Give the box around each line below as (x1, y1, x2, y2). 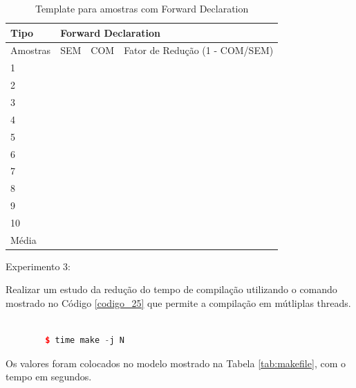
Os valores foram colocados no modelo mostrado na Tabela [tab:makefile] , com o (6, 355, 346, 370)
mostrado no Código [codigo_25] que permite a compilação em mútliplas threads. (6, 296, 351, 310)
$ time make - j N (45, 335, 124, 346)
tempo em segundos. (6, 369, 92, 384)
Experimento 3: (6, 258, 71, 273)
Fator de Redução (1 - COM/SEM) (124, 43, 274, 58)
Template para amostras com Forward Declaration (35, 1, 249, 15)
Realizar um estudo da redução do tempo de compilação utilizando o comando (6, 282, 337, 297)
